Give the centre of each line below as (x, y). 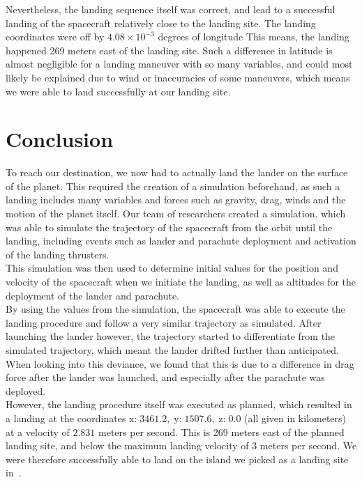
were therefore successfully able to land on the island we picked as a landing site (177, 459)
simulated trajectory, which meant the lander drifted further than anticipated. (172, 350)
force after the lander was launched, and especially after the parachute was (165, 377)
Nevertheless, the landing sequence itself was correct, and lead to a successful (171, 9)
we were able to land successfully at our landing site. (118, 91)
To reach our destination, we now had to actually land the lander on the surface (177, 172)
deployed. (26, 390)
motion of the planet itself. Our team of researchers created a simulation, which (176, 213)
